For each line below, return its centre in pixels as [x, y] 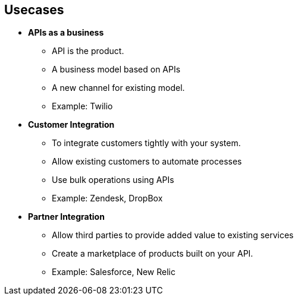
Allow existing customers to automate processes [147, 162]
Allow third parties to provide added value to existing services [173, 235]
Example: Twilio [82, 106]
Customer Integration [71, 125]
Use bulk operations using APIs [113, 180]
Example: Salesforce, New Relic [114, 272]
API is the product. [88, 51]
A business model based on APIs [116, 70]
